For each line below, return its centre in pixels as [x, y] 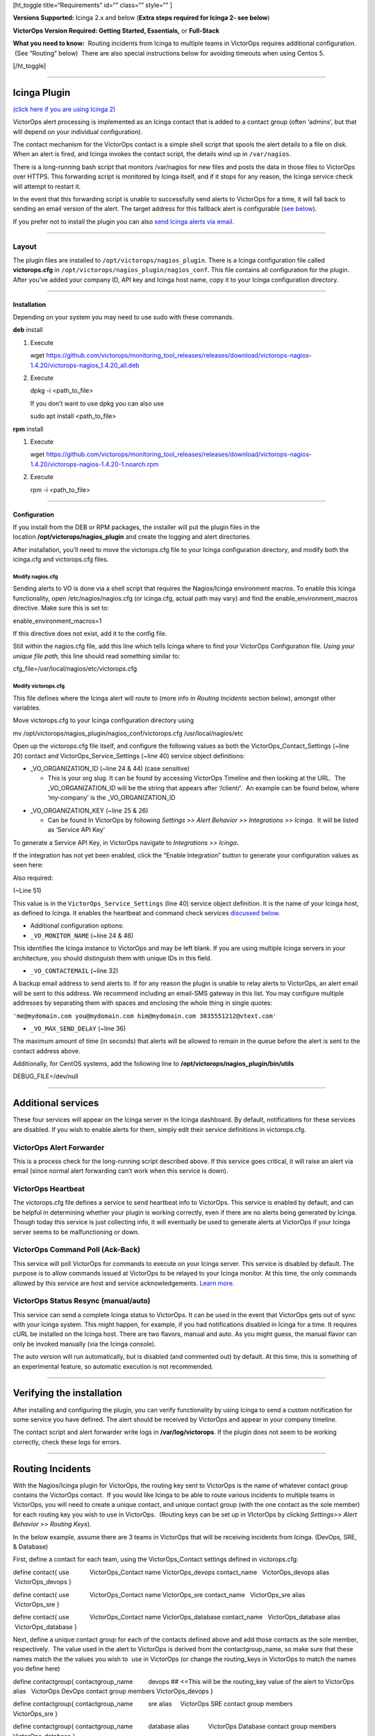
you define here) [36, 1669]
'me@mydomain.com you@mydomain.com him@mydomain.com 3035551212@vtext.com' [145, 1016]
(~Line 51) [27, 891]
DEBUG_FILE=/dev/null [45, 1076]
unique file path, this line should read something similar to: [97, 656]
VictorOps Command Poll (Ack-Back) [77, 1250]
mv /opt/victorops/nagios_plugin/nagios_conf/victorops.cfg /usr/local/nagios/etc [128, 733]
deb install [28, 330]
